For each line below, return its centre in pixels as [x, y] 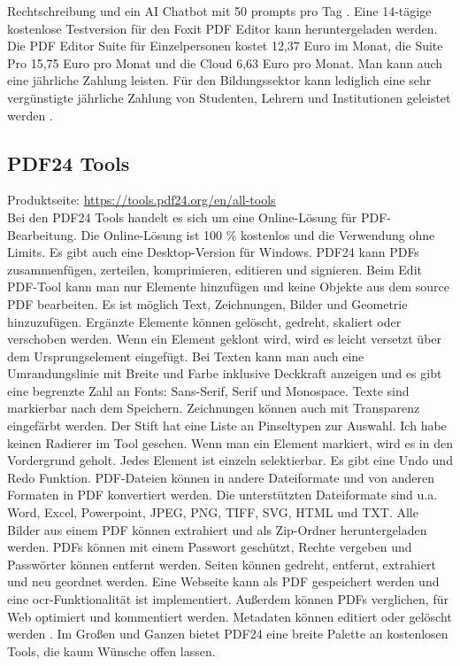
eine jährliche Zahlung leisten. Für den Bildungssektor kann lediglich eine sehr [219, 80]
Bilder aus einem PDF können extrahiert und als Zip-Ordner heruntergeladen [217, 529]
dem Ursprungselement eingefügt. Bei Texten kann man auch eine [186, 356]
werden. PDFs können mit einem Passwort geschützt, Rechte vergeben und [210, 547]
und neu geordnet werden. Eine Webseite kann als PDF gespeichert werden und [223, 581]
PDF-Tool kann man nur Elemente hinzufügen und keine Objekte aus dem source [228, 287]
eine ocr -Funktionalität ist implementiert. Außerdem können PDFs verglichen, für [228, 599]
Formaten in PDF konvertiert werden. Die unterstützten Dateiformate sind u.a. [222, 495]
